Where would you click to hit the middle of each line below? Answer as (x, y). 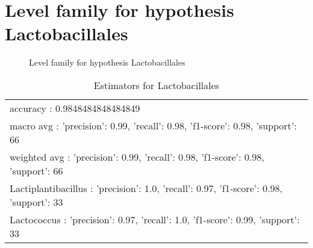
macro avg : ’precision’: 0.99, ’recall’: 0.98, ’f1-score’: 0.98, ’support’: (153, 125)
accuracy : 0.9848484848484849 (75, 108)
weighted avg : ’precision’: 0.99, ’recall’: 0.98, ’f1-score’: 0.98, (137, 157)
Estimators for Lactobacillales (156, 85)
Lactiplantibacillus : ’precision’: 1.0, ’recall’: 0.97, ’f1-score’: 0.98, (146, 188)
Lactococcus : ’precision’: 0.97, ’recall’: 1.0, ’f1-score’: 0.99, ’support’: (155, 219)
